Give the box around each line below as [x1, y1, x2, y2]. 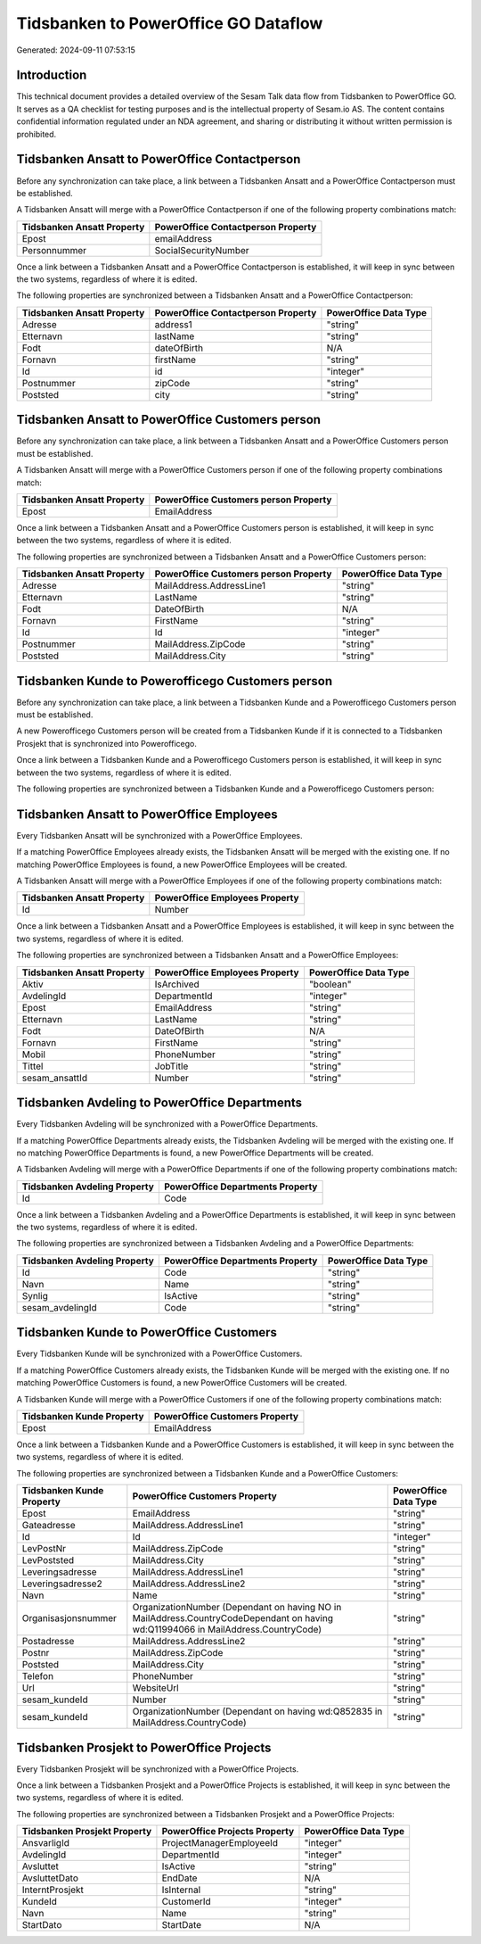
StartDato [21, 1919, 62, 1932]
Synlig [21, 1289, 49, 1302]
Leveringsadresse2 [21, 1577, 102, 1590]
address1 [154, 318, 193, 330]
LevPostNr [21, 1543, 67, 1555]
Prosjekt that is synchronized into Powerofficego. [16, 738, 198, 749]
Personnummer [21, 244, 87, 256]
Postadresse [21, 1635, 75, 1648]
